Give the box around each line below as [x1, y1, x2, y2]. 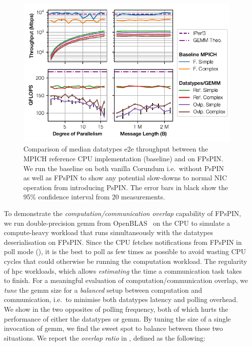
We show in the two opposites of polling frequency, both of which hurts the [4, 303, 229, 314]
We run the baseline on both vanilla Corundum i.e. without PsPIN [23, 163, 224, 173]
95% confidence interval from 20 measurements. [23, 192, 165, 202]
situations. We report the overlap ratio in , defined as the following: [4, 332, 206, 343]
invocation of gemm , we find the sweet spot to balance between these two [4, 323, 223, 333]
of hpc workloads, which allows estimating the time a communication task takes [4, 265, 242, 276]
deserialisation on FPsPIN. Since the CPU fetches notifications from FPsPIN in [4, 237, 242, 247]
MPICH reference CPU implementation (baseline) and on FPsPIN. [23, 153, 223, 164]
